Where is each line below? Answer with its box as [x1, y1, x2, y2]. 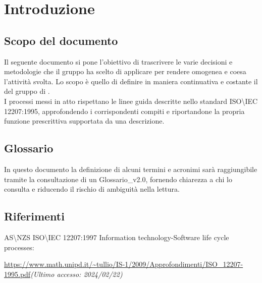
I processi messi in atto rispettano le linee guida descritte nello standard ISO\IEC [4, 95, 258, 106]
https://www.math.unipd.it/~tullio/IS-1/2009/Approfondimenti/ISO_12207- [4, 259, 243, 269]
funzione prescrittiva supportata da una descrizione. [4, 116, 165, 126]
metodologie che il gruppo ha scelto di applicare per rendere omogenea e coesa [4, 66, 246, 77]
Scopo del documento [4, 32, 118, 48]
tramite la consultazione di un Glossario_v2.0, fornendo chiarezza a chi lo [4, 174, 232, 184]
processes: [4, 242, 34, 252]
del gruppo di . [4, 86, 50, 96]
